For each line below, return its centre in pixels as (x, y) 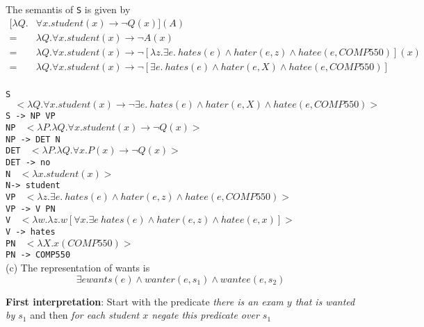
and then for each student (85, 315)
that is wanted (325, 301)
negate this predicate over (205, 315)
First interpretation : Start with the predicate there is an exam (145, 301)
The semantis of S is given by (68, 9)
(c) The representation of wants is (78, 267)
